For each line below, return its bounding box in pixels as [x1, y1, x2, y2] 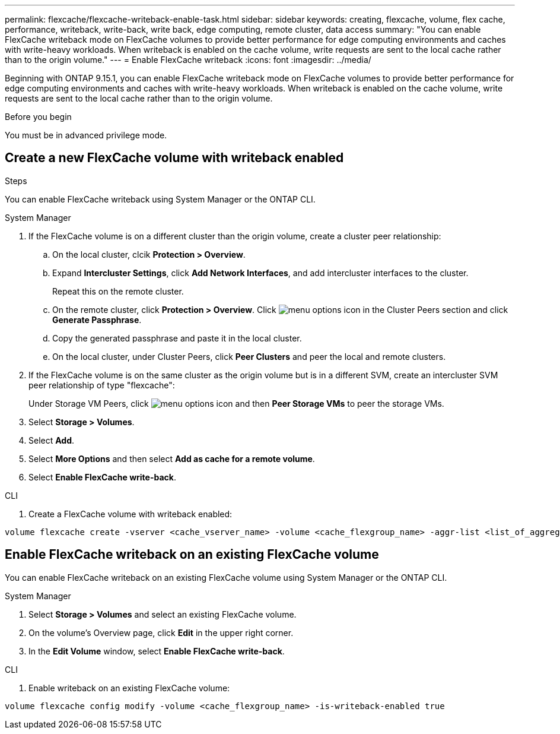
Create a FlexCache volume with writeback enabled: [28, 508, 233, 519]
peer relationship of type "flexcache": [28, 379, 175, 390]
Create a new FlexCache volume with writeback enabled [5, 150, 344, 166]
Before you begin [5, 112, 72, 122]
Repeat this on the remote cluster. [52, 286, 184, 296]
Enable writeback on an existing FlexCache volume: [28, 682, 230, 693]
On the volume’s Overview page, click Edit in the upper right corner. [28, 627, 294, 638]
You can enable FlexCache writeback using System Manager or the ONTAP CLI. [5, 194, 316, 204]
